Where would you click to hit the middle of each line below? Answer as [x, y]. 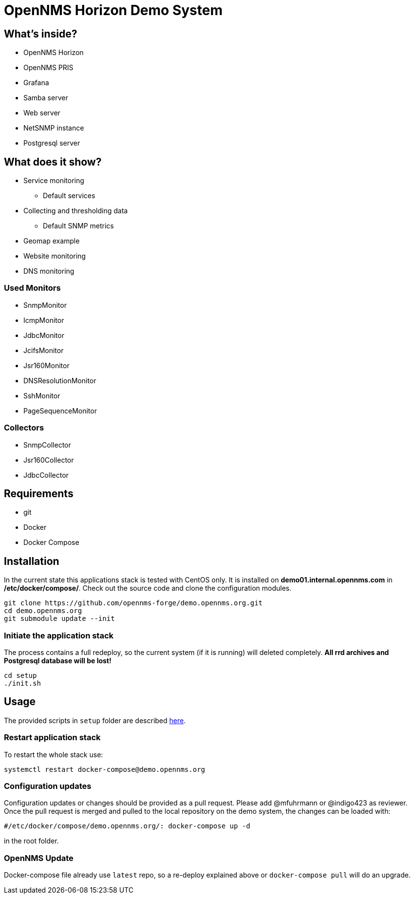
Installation [32, 561]
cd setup [20, 675]
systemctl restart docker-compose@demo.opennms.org [105, 769]
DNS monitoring [49, 271]
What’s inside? [41, 34]
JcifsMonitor [44, 350]
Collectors [24, 428]
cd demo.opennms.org [43, 611]
